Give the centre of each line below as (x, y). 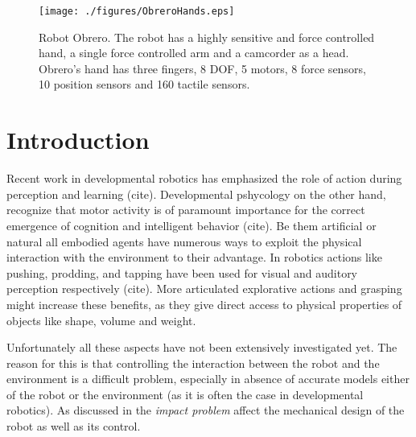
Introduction (78, 140)
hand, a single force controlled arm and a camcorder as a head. (194, 53)
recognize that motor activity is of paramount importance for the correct (186, 210)
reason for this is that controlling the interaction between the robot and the (193, 363)
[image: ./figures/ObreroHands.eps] (137, 11)
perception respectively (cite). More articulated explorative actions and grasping (204, 289)
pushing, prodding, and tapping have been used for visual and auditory (182, 272)
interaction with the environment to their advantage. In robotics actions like (194, 257)
